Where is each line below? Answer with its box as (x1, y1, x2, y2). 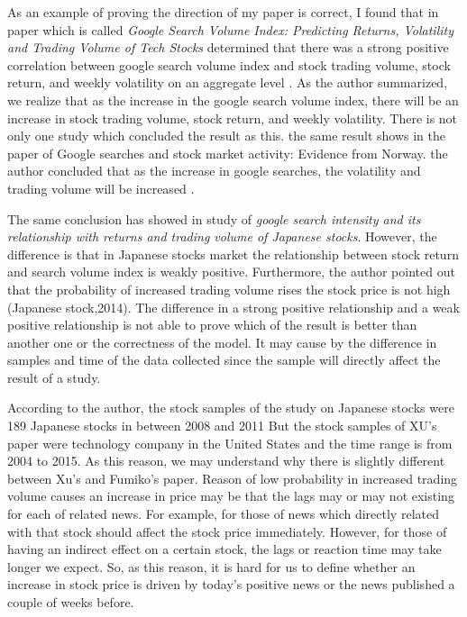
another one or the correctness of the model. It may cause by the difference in (7, 332, 437, 351)
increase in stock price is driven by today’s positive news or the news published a (7, 575, 455, 594)
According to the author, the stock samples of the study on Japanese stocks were (7, 398, 454, 417)
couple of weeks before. (7, 593, 134, 611)
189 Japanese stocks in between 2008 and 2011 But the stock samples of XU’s (7, 416, 437, 435)
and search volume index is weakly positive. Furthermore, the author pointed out (7, 262, 455, 281)
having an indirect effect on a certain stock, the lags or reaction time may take (7, 540, 442, 558)
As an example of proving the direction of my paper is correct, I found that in (7, 3, 439, 21)
